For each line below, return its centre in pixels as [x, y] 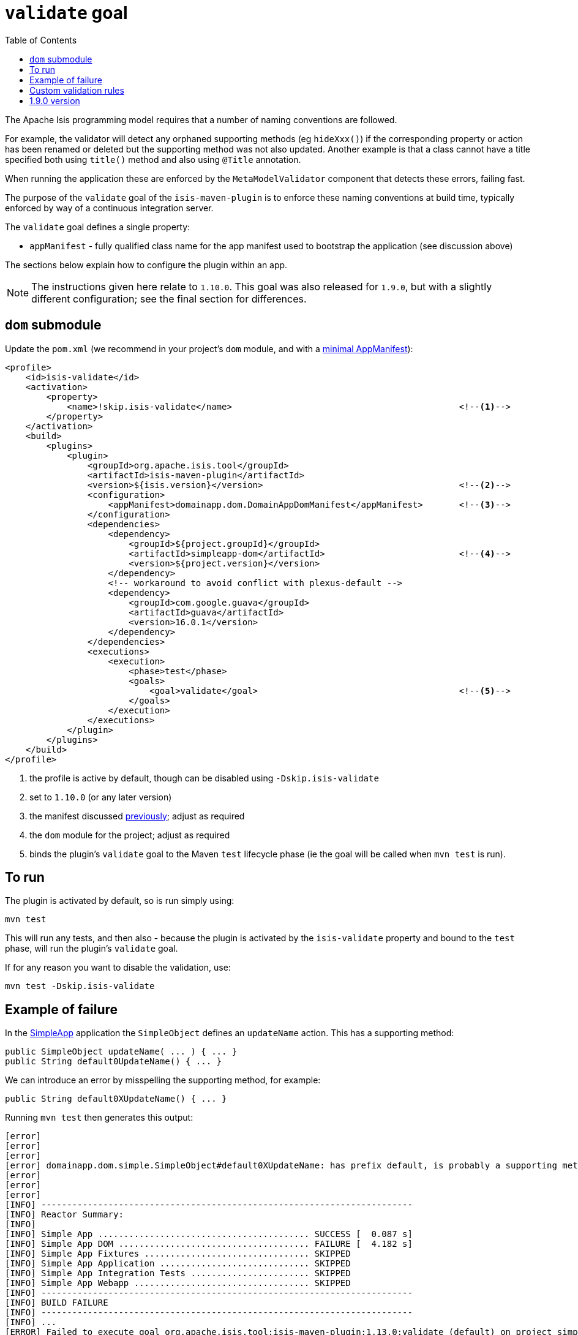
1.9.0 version [55, 100]
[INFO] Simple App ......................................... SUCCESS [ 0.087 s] [209, 1234]
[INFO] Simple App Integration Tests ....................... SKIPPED [178, 1273]
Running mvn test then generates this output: [99, 1118]
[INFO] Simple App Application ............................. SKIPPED [178, 1264]
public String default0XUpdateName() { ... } [116, 1099]
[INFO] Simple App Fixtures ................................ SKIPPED [178, 1254]
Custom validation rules [77, 90]
